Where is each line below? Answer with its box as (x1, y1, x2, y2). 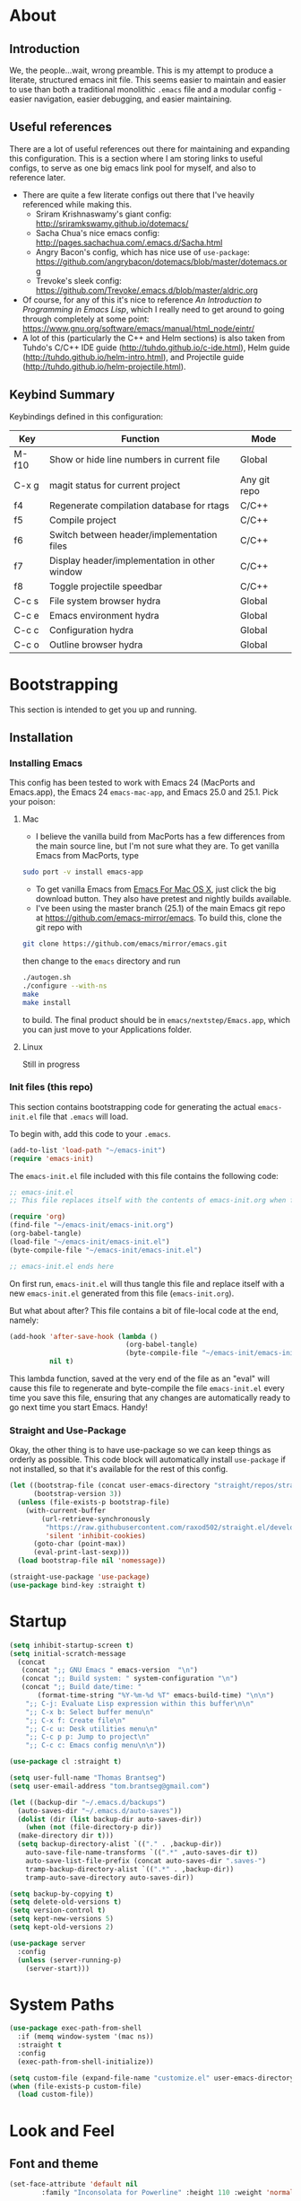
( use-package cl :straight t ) (9, 1757, 123, 1766)
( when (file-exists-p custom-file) (9, 2082, 142, 2091)
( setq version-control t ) (9, 1906, 106, 1915)
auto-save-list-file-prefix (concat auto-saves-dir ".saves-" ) (25, 1856, 267, 1865)
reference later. (9, 172, 65, 182)
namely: (9, 1315, 39, 1325)
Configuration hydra (48, 623, 134, 636)
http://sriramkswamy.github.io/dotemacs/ (35, 217, 189, 229)
